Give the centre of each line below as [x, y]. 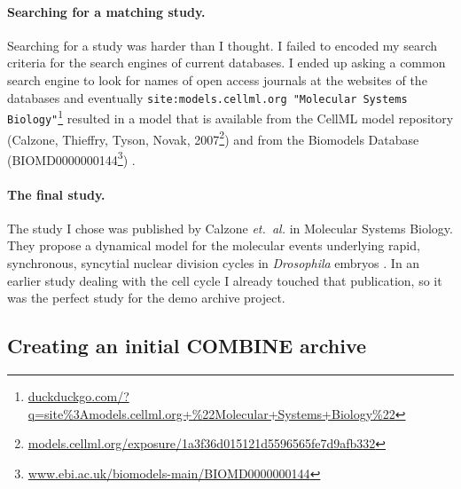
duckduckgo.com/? [78, 396]
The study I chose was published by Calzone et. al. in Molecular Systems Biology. [230, 228]
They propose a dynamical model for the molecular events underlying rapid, [214, 245]
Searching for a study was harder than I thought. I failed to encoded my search [222, 45]
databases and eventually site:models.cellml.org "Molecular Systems [207, 97]
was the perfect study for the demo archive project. [146, 298]
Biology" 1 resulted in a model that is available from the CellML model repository [230, 117]
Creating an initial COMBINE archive [187, 346]
